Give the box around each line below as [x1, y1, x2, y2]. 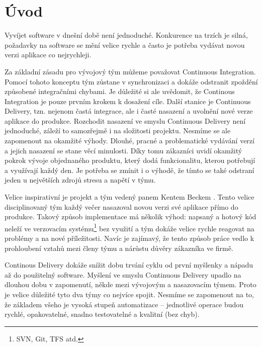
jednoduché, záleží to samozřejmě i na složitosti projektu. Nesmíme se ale [5, 125, 231, 136]
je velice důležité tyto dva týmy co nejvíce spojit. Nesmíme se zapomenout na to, [5, 289, 254, 300]
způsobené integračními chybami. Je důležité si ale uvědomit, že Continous [5, 86, 235, 97]
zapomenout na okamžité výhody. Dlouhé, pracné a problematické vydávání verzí [5, 135, 254, 146]
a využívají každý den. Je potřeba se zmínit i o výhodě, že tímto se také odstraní [5, 164, 254, 175]
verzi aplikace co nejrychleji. [5, 49, 92, 60]
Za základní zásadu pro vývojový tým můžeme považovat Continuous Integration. [5, 66, 256, 76]
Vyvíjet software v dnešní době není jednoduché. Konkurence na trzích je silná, [5, 30, 248, 40]
